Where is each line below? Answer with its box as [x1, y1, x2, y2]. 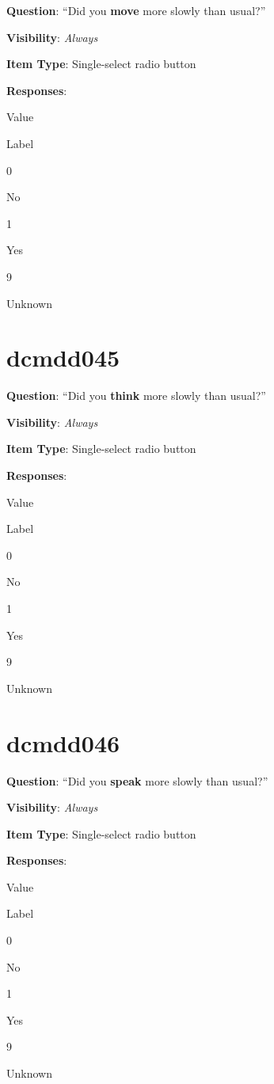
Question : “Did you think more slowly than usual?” [6, 387, 266, 404]
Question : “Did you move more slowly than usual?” [6, 2, 266, 18]
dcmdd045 [6, 341, 120, 374]
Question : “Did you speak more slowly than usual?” [6, 772, 268, 789]
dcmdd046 [6, 726, 120, 759]
